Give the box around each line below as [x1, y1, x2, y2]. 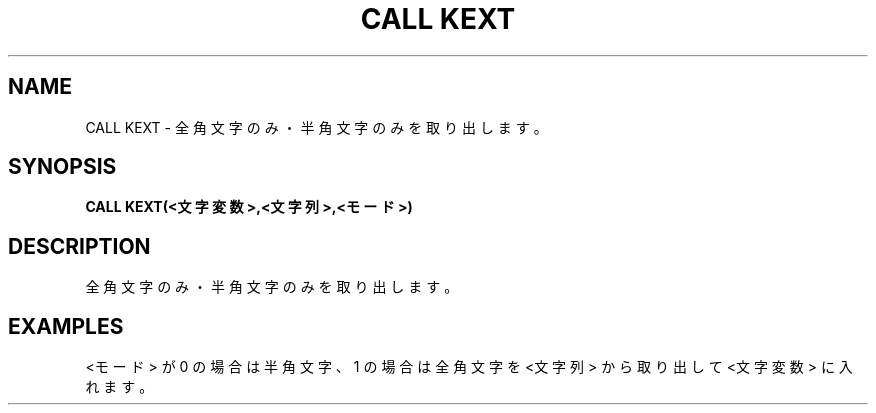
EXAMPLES [8, 313, 124, 339]
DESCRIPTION [8, 233, 151, 259]
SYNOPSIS [8, 154, 117, 180]
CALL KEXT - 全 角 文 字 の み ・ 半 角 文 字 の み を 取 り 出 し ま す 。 [85, 118, 548, 136]
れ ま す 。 [85, 378, 154, 396]
